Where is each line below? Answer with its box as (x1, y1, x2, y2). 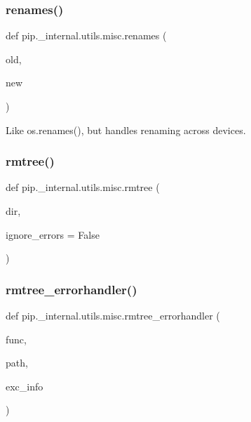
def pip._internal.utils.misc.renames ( (6, 28, 167, 43)
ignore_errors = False (6, 227, 100, 242)
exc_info (6, 378, 43, 393)
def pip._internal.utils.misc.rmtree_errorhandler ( (6, 308, 220, 322)
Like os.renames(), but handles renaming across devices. (6, 122, 246, 137)
